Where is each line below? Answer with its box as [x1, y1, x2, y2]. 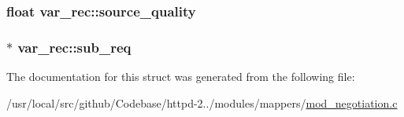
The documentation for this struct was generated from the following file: [6, 68, 355, 85]
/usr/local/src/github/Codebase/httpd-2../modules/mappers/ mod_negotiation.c [6, 94, 398, 111]
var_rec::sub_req [17, 37, 132, 57]
